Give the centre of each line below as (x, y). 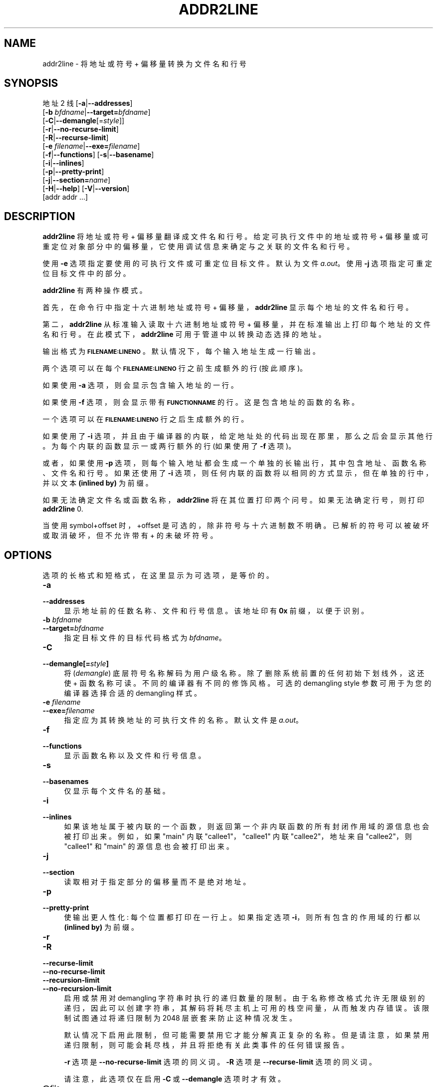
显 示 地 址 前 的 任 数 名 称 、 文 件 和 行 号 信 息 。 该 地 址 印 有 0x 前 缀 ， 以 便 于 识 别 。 (216, 611)
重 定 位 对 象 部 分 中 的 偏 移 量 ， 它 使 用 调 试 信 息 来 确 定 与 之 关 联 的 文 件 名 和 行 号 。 (198, 247)
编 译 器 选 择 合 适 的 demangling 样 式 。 (133, 693)
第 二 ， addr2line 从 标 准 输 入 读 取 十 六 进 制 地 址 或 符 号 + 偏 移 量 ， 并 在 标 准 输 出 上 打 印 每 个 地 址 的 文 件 (237, 324)
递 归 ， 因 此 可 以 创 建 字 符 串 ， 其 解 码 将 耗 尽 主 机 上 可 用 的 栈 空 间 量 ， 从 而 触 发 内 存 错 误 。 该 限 (246, 1008)
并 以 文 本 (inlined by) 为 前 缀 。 (98, 483)
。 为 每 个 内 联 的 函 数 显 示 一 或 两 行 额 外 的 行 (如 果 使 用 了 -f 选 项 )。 (169, 446)
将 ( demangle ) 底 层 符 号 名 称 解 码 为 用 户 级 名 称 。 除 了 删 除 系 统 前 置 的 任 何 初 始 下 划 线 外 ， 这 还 (244, 673)
